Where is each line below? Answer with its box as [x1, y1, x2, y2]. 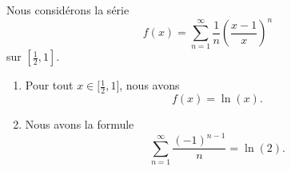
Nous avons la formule [25, 116, 134, 133]
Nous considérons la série [6, 2, 130, 18]
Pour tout [25, 77, 74, 93]
